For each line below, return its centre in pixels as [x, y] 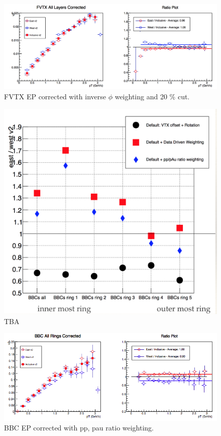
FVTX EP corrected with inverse [55, 96]
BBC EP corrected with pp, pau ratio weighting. [79, 428]
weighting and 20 [141, 96]
